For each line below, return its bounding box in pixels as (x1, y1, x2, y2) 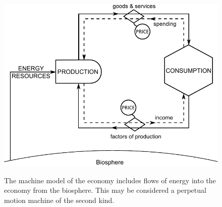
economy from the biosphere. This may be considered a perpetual (4, 185, 206, 195)
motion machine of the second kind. (4, 194, 115, 205)
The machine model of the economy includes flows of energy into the (4, 175, 216, 185)
